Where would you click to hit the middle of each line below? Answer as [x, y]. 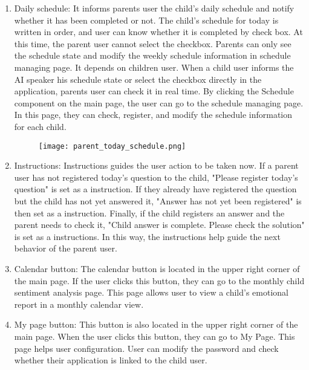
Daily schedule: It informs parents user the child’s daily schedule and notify [154, 8]
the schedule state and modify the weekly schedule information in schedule [152, 55]
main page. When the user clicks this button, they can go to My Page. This [154, 336]
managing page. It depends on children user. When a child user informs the [154, 67]
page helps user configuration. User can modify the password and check [146, 348]
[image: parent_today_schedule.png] [112, 146]
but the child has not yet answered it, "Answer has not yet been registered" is [158, 200]
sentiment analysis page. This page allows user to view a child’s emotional [151, 292]
